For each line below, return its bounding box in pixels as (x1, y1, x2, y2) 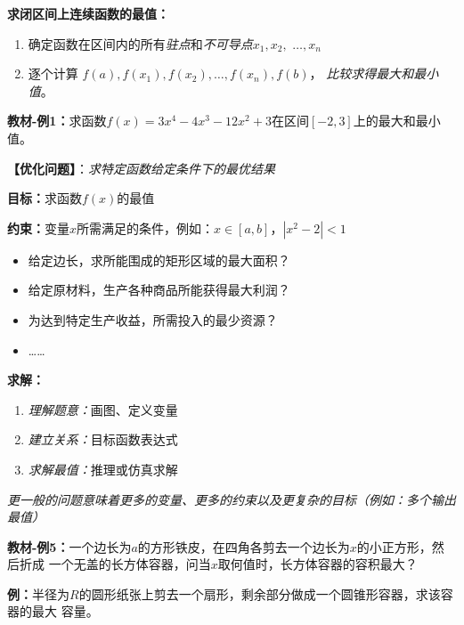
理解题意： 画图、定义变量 (28, 400, 178, 418)
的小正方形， (356, 537, 432, 556)
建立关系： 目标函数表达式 (28, 430, 178, 449)
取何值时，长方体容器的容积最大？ (217, 555, 418, 573)
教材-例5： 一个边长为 (7, 537, 132, 556)
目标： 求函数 (7, 189, 82, 207)
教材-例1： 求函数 (7, 111, 107, 130)
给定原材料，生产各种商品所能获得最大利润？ (28, 280, 290, 299)
